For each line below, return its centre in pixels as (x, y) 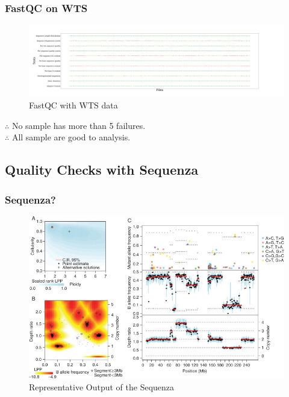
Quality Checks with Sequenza (102, 170)
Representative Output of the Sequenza (102, 386)
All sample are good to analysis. (71, 137)
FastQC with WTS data (73, 105)
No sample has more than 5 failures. (79, 125)
